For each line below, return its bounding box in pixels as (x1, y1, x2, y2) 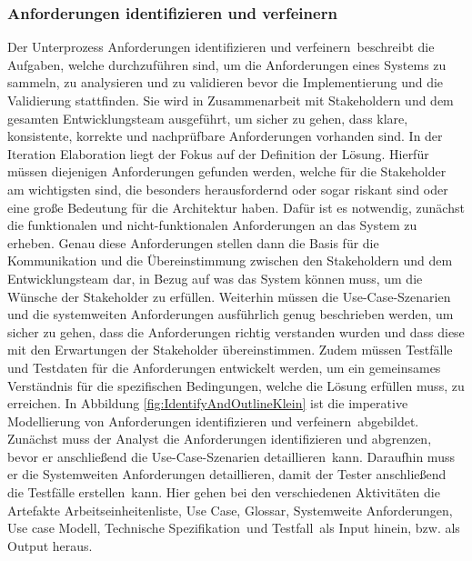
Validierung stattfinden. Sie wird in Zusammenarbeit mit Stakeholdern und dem (7, 91, 454, 109)
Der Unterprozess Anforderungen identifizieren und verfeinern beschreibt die (7, 37, 435, 56)
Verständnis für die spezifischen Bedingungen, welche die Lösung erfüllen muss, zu (7, 376, 465, 395)
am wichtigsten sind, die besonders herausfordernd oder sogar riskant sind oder (7, 179, 448, 198)
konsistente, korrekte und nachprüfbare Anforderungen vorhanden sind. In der (7, 126, 443, 145)
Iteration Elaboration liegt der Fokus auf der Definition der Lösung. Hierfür (7, 144, 429, 163)
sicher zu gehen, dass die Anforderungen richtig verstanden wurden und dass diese (7, 322, 465, 341)
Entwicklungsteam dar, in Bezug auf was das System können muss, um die (7, 268, 423, 287)
